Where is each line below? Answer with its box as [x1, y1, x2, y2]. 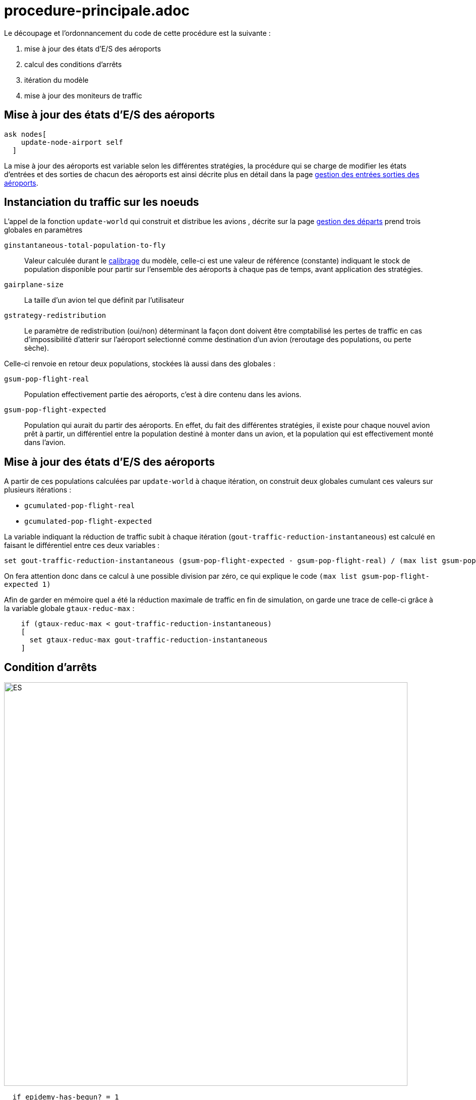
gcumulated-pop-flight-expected [24, 517, 152, 526]
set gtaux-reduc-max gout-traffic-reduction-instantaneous [29, 636, 268, 644]
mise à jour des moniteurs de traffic [24, 91, 142, 100]
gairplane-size [4, 281, 64, 289]
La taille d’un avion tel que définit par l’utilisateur [24, 296, 185, 305]
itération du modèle [24, 75, 89, 84]
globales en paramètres [4, 226, 83, 235]
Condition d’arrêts [4, 661, 97, 674]
